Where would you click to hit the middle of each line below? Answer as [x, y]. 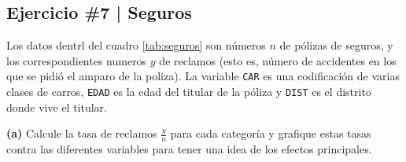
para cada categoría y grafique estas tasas [271, 133]
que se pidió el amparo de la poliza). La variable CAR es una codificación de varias [203, 76]
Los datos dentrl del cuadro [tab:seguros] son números [136, 45]
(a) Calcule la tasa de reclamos [82, 133]
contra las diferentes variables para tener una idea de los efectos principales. [189, 149]
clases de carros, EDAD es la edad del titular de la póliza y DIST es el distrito [189, 92]
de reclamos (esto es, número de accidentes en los [278, 60]
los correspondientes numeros [77, 60]
